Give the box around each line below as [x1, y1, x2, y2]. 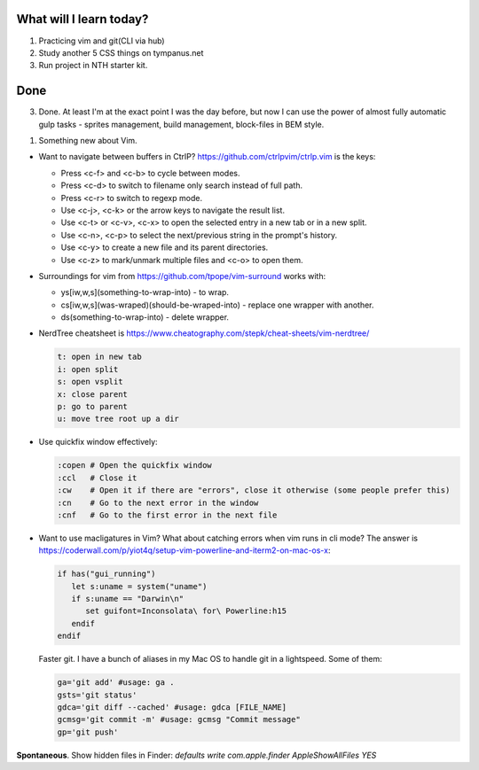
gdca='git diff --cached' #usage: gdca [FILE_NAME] [57, 702, 287, 712]
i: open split [57, 364, 119, 374]
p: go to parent [57, 401, 129, 411]
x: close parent [57, 389, 129, 399]
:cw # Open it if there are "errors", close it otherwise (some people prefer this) [57, 486, 451, 495]
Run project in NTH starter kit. [38, 60, 148, 71]
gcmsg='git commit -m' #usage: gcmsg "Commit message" [57, 714, 301, 725]
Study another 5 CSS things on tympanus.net [38, 47, 204, 58]
